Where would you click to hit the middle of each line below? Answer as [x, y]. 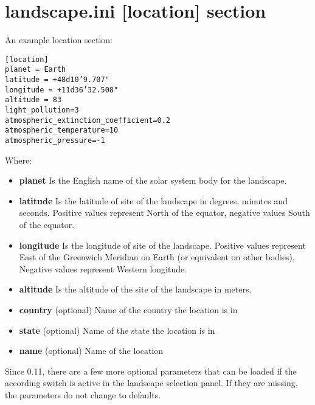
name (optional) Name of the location [91, 351]
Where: [18, 160]
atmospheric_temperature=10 [62, 130]
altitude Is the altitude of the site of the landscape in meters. [135, 289]
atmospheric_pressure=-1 [55, 140]
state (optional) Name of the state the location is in [117, 330]
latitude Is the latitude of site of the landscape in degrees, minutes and [153, 200]
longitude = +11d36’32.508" [62, 90]
